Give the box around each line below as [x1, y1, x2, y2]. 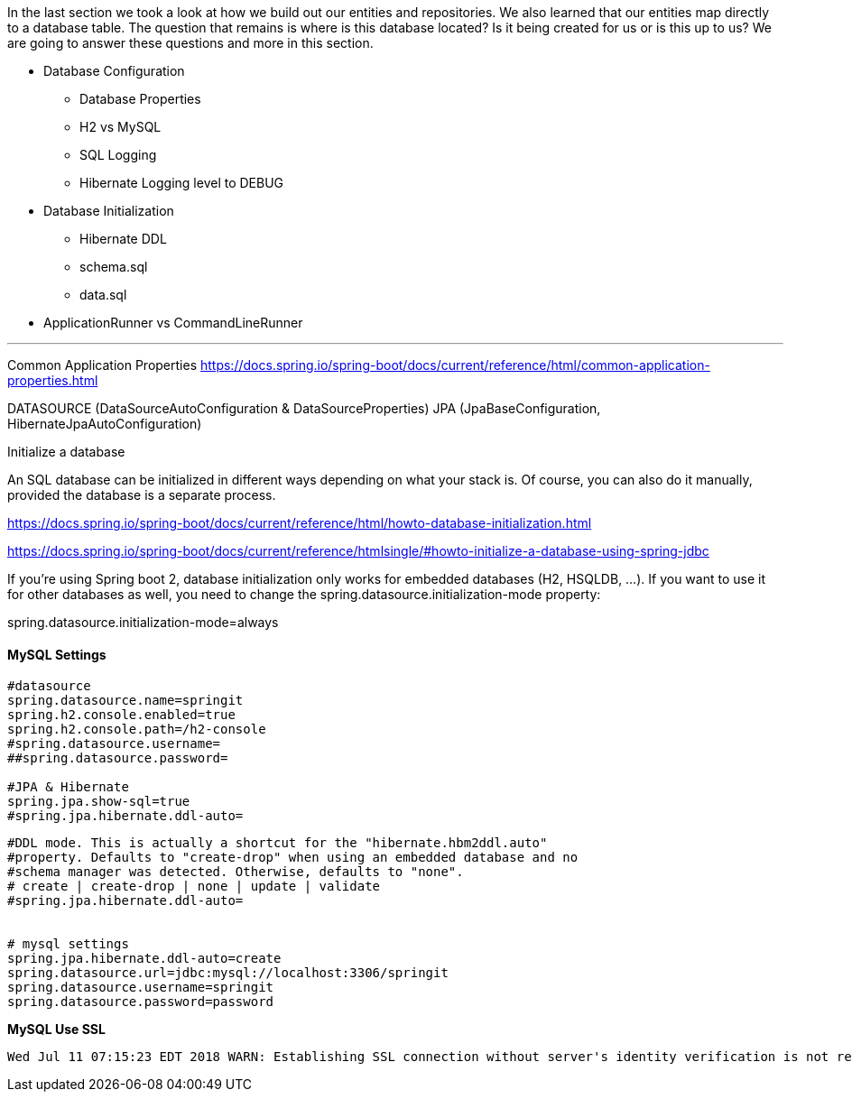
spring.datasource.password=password [7, 994, 274, 1010]
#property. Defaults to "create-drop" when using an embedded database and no [7, 850, 579, 865]
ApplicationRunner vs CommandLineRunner [43, 315, 303, 330]
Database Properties [79, 91, 201, 106]
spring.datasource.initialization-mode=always [7, 614, 279, 630]
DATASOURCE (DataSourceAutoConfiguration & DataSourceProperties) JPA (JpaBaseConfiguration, [7, 401, 601, 416]
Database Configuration [43, 63, 185, 78]
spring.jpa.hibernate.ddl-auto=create [7, 951, 282, 966]
